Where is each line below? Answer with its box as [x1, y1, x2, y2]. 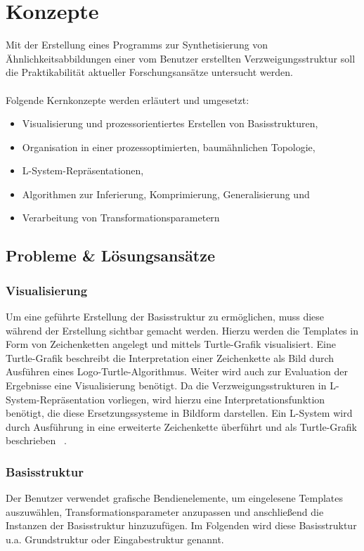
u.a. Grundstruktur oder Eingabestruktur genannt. [6, 532, 224, 546]
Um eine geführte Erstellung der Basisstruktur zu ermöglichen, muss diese [6, 309, 325, 324]
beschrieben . [6, 433, 67, 448]
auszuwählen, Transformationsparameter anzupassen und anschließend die [6, 504, 324, 519]
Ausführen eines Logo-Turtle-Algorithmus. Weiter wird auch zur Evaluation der [6, 364, 349, 379]
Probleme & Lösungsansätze [6, 245, 215, 266]
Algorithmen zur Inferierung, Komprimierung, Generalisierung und [22, 186, 310, 201]
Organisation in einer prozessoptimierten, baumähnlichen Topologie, [22, 139, 316, 154]
